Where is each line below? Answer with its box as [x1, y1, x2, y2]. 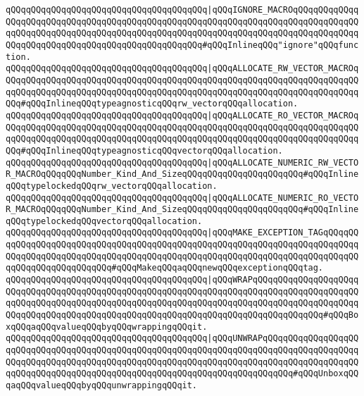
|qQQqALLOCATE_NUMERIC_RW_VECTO [207, 157, 359, 168]
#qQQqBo [323, 310, 359, 321]
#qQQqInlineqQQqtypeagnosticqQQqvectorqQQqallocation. [20, 145, 283, 156]
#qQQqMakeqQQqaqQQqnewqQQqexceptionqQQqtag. [111, 263, 324, 273]
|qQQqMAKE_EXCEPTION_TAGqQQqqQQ [207, 228, 359, 238]
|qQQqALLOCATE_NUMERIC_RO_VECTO [207, 192, 359, 203]
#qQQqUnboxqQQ [293, 369, 359, 379]
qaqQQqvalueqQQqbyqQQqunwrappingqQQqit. [6, 380, 198, 390]
